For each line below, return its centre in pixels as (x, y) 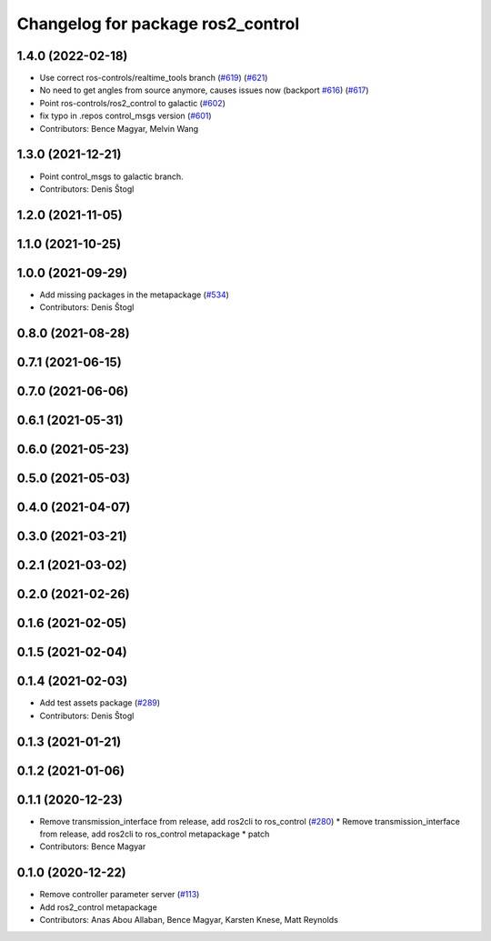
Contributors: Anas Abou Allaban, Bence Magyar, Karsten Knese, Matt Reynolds (189, 920)
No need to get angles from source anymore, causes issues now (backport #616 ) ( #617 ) (204, 90)
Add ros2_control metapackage (99, 907)
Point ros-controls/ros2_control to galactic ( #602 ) (133, 103)
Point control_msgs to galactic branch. (111, 176)
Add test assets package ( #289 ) (100, 703)
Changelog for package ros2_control (158, 24)
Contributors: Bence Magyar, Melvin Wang (119, 128)
